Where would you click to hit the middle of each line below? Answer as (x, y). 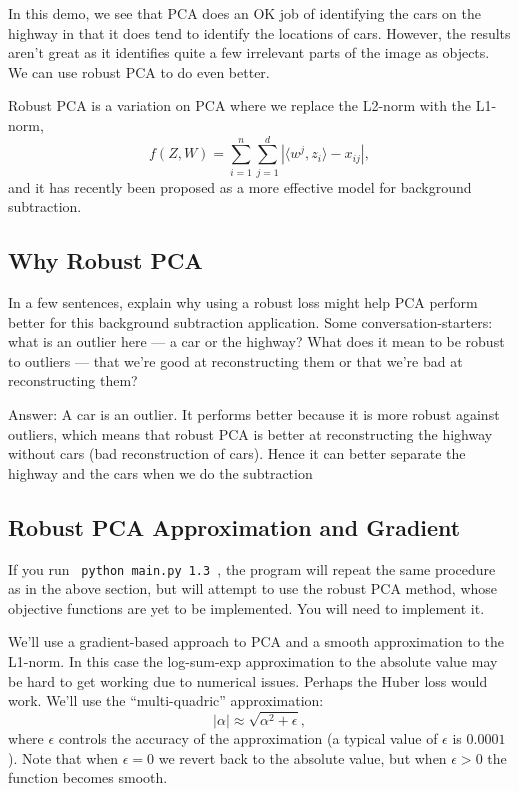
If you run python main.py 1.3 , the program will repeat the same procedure (252, 568)
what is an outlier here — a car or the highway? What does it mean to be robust (256, 341)
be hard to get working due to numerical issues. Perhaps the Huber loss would (248, 680)
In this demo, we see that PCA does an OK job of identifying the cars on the (245, 13)
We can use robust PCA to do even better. (139, 71)
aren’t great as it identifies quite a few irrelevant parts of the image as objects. (249, 52)
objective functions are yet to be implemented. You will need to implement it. (246, 607)
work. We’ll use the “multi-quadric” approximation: (166, 700)
